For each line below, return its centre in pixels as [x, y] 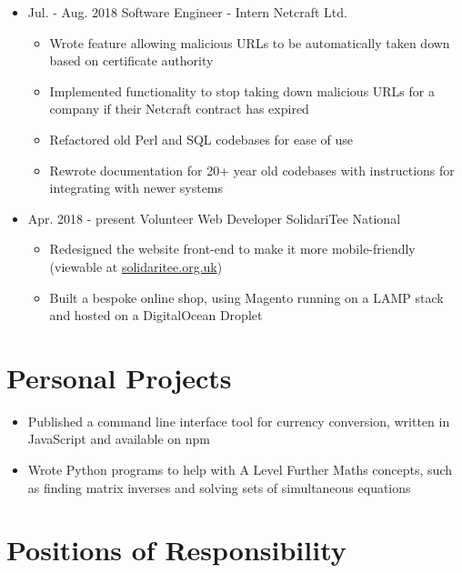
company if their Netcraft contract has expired [179, 109]
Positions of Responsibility [176, 550]
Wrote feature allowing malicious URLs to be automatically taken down [250, 42]
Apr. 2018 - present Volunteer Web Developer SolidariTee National [214, 218]
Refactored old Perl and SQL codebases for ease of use [201, 139]
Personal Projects [119, 377]
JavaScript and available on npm [119, 439]
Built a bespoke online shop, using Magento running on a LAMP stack [246, 297]
